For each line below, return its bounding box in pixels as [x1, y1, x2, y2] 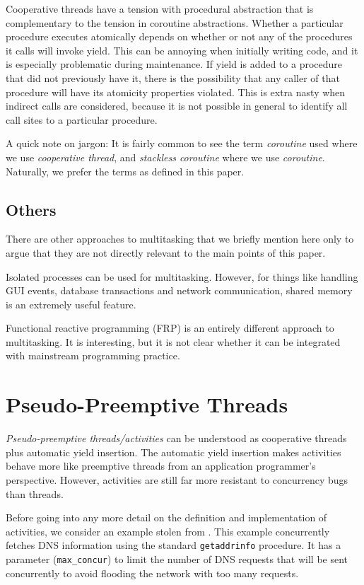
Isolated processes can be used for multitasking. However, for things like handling [6, 269, 358, 284]
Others [6, 198, 57, 220]
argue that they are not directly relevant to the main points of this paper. [6, 245, 326, 260]
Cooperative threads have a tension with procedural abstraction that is [6, 1, 314, 16]
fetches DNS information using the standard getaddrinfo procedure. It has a [6, 538, 341, 552]
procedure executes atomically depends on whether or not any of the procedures [6, 29, 353, 44]
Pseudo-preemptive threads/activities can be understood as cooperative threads [6, 431, 347, 446]
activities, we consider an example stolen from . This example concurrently [6, 523, 330, 538]
